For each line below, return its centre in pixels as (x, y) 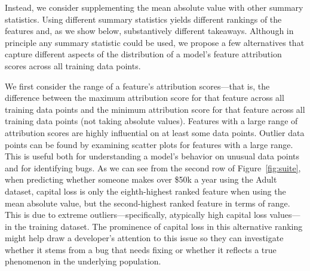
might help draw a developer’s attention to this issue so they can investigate (144, 238)
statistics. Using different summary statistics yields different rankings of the (143, 19)
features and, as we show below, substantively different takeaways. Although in (149, 31)
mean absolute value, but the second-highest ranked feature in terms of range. (148, 203)
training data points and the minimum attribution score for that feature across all (155, 109)
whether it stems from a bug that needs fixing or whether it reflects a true (141, 249)
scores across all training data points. (73, 65)
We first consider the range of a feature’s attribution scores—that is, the (137, 86)
